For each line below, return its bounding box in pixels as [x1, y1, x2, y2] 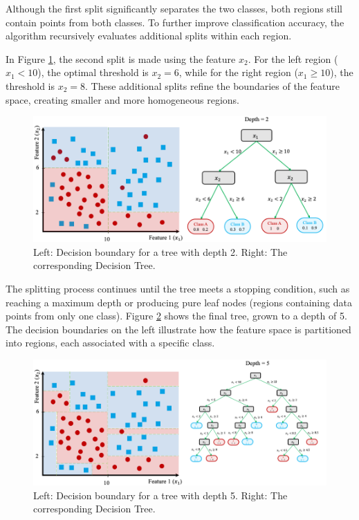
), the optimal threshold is [37, 65, 149, 80]
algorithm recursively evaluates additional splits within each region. [6, 28, 292, 43]
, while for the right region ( [178, 65, 298, 80]
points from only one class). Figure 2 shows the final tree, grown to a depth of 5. [6, 308, 347, 323]
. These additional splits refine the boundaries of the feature [85, 78, 340, 93]
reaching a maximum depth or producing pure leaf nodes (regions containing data [6, 295, 352, 309]
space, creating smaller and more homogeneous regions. [6, 92, 239, 106]
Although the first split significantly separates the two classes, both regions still [6, 1, 342, 15]
